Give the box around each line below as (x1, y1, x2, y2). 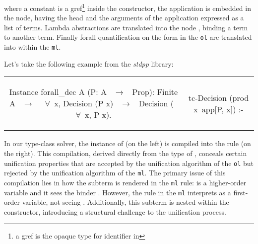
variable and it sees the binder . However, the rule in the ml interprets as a (4, 187, 231, 197)
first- (233, 187, 248, 197)
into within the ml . (4, 42, 61, 52)
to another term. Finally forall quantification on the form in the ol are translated (4, 32, 252, 42)
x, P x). (84, 109, 112, 121)
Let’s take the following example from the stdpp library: (4, 58, 174, 69)
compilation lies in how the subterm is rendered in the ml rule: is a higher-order (4, 177, 247, 187)
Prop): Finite (132, 86, 178, 98)
